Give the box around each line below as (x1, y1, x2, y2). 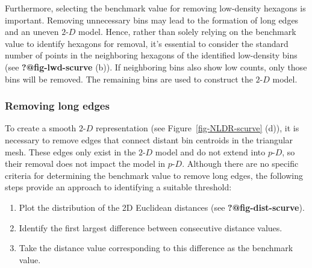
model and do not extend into (155, 145, 266, 158)
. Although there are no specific (182, 157, 299, 170)
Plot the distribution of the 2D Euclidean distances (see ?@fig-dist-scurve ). (19, 201, 305, 213)
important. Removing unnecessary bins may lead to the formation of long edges (5, 13, 299, 26)
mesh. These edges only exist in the (5, 145, 136, 158)
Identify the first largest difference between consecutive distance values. (19, 221, 282, 234)
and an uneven (5, 25, 59, 38)
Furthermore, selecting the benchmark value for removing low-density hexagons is (5, 2, 306, 14)
